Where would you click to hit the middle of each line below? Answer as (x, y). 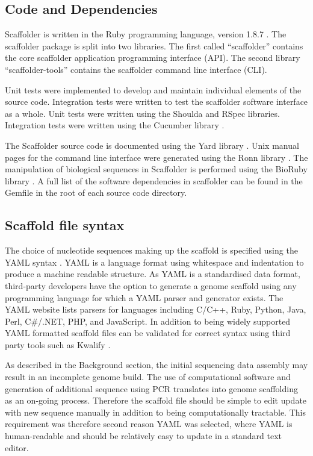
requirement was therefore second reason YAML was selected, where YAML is (149, 424)
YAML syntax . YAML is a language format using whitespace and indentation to (154, 262)
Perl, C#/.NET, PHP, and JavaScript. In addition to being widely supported (148, 321)
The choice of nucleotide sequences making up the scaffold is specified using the (151, 250)
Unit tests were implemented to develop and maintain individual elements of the (153, 89)
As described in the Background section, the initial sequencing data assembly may (156, 365)
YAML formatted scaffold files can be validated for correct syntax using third (148, 333)
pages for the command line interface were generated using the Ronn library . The (156, 157)
